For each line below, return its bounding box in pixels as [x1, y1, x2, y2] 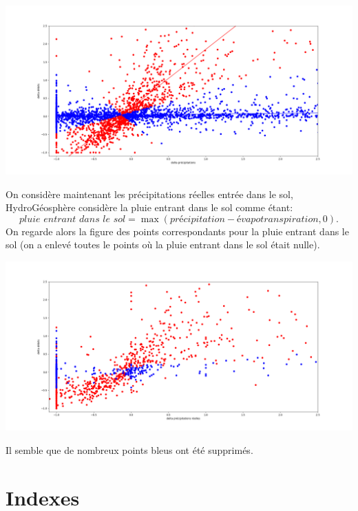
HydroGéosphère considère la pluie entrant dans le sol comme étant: [6, 200, 293, 215]
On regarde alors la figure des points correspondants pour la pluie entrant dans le [6, 224, 349, 238]
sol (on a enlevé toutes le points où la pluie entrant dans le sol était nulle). [6, 237, 320, 252]
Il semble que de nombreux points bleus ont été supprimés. [6, 442, 253, 457]
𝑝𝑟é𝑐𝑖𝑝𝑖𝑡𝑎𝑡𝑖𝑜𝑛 [169, 214, 225, 224]
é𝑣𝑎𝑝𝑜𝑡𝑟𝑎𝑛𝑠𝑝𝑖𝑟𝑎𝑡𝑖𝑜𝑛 [236, 214, 319, 224]
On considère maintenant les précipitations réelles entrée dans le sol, [6, 186, 293, 201]
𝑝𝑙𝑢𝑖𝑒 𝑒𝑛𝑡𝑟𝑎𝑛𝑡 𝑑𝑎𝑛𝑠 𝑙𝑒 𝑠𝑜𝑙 [19, 214, 126, 224]
